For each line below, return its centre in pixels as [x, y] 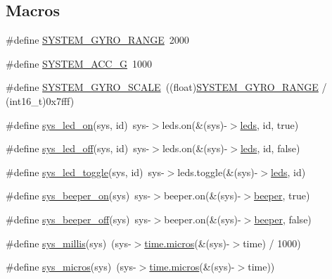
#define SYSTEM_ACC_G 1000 [79, 63]
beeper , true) [282, 196]
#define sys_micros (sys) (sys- [71, 267]
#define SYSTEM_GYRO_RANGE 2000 [97, 40]
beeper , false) [283, 219]
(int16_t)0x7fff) [40, 100]
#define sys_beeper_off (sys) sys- [78, 219]
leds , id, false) [270, 148]
